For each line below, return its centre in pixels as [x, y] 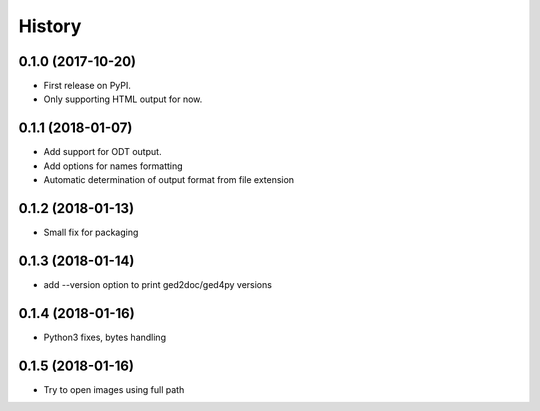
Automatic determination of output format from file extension [169, 180]
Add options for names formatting [113, 166]
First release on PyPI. [87, 86]
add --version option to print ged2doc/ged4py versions [157, 284]
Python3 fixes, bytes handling [105, 337]
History [50, 26]
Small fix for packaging [91, 232]
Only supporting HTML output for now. [123, 99]
